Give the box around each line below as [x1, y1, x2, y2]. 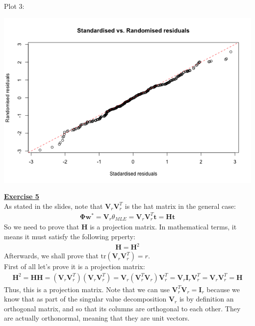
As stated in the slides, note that [4, 201, 103, 211]
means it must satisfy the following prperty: [4, 231, 135, 241]
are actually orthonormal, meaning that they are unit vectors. [4, 313, 190, 323]
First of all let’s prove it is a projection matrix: [4, 261, 145, 272]
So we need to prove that [4, 222, 79, 232]
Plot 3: [4, 1, 25, 11]
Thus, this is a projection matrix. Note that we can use [4, 284, 170, 294]
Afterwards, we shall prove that [4, 251, 99, 261]
